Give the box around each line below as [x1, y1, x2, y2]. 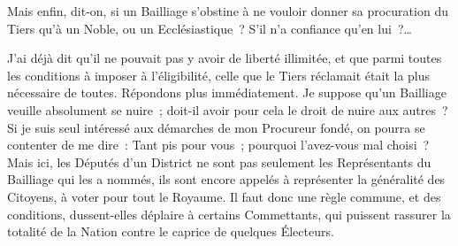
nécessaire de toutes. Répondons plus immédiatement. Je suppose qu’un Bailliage [7, 83, 447, 102]
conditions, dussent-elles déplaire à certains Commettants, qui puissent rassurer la [7, 204, 451, 223]
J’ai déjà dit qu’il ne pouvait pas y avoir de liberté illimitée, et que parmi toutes [7, 49, 442, 67]
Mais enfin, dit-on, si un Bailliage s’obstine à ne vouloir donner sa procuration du [7, 2, 448, 19]
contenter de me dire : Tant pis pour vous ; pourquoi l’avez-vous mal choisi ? [7, 135, 430, 154]
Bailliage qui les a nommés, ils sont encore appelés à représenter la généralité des [7, 170, 446, 188]
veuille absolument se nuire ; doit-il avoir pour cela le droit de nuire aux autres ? [7, 100, 448, 119]
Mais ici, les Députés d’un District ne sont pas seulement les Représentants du [7, 152, 431, 171]
